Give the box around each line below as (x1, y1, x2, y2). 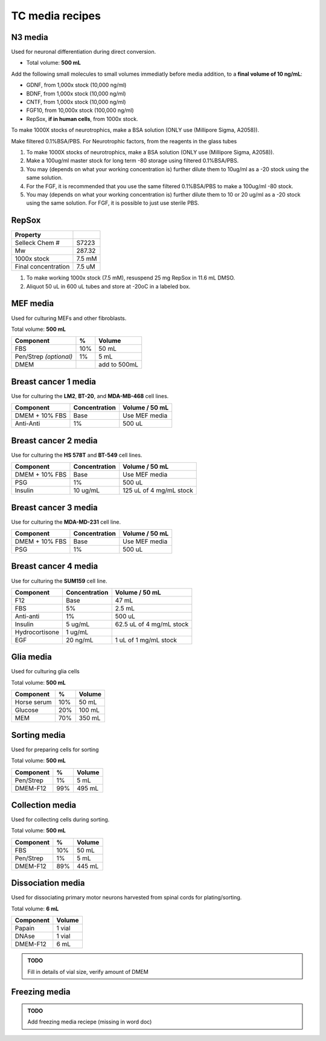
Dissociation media (11, 878, 85, 889)
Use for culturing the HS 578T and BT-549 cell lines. (11, 451, 142, 458)
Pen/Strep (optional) (14, 353, 73, 361)
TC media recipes (11, 9, 101, 22)
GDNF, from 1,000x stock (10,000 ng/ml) (26, 82, 127, 89)
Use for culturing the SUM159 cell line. (11, 577, 107, 584)
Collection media (11, 800, 77, 810)
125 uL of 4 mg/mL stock (123, 486, 193, 495)
